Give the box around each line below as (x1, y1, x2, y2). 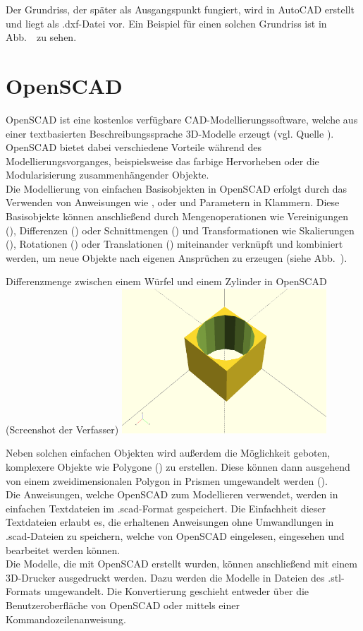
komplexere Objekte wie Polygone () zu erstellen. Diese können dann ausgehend (6, 459, 350, 474)
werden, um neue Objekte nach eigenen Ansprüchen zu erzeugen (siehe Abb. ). (6, 250, 347, 265)
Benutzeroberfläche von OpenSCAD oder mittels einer (6, 597, 240, 612)
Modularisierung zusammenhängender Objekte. (6, 167, 209, 182)
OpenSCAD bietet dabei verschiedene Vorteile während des (6, 140, 262, 155)
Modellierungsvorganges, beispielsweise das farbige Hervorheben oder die (6, 153, 319, 168)
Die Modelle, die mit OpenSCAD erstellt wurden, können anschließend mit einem (6, 556, 357, 571)
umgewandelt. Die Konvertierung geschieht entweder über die (44, 584, 309, 599)
